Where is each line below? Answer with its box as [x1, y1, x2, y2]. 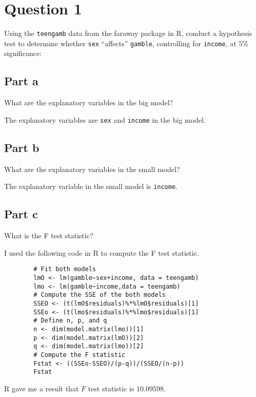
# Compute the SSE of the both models [33, 291, 166, 299]
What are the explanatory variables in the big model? [4, 97, 173, 108]
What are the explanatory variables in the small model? [4, 163, 180, 174]
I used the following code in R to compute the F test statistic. [4, 247, 199, 258]
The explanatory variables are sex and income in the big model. [4, 114, 206, 125]
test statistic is [88, 383, 134, 393]
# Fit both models [33, 266, 96, 273]
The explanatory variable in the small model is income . [4, 181, 178, 192]
